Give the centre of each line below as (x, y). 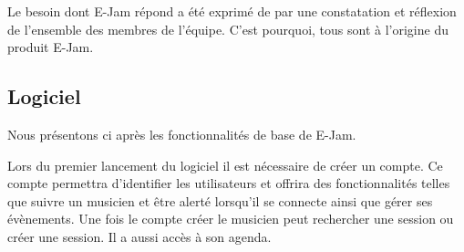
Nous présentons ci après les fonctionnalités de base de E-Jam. (182, 134)
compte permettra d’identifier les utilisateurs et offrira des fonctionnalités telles (229, 183)
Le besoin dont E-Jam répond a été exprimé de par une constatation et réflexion (232, 11)
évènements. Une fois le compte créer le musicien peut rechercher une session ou (231, 219)
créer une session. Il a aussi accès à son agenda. (139, 236)
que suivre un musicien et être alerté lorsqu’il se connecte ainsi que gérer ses (220, 200)
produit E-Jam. (51, 47)
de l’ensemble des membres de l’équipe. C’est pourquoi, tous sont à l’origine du (228, 29)
